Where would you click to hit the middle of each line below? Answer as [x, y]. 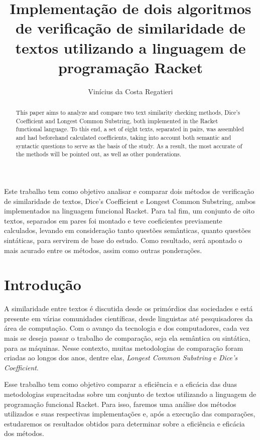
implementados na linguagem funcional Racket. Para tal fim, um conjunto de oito [129, 211]
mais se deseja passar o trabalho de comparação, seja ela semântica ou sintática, [127, 338]
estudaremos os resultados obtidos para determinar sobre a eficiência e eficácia [124, 423]
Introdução [43, 284]
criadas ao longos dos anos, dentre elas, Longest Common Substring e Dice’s [121, 358]
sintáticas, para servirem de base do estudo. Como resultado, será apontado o [123, 240]
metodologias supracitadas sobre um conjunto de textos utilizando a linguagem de [130, 394]
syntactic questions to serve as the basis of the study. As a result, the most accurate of [129, 146]
